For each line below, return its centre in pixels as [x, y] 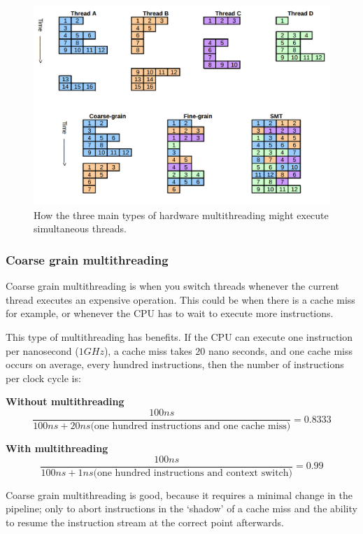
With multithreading [57, 448]
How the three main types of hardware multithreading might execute [181, 215]
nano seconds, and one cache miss [281, 350]
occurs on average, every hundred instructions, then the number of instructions [175, 364]
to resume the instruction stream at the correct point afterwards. [145, 522]
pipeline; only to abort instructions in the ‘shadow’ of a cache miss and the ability [181, 508]
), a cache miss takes [148, 350]
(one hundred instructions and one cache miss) [191, 427]
